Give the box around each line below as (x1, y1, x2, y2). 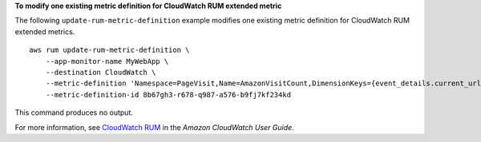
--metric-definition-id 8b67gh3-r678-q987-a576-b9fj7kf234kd (45, 90, 292, 99)
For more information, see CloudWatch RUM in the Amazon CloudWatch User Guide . (14, 122, 294, 132)
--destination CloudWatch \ (45, 68, 156, 77)
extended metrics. (14, 26, 75, 36)
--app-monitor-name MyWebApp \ (45, 57, 169, 65)
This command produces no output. (14, 108, 134, 117)
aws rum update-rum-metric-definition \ (29, 45, 190, 55)
